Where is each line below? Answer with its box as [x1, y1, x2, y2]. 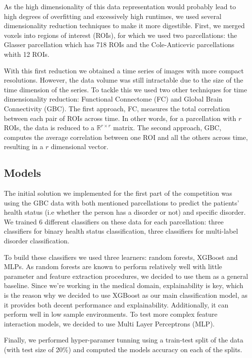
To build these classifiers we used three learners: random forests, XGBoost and [4, 252, 238, 262]
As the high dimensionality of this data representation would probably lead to [4, 1, 236, 11]
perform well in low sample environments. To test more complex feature [4, 309, 218, 319]
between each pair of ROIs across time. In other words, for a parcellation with [4, 113, 236, 123]
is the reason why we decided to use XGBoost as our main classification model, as [4, 290, 248, 300]
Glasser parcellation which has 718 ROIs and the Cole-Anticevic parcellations [4, 39, 235, 50]
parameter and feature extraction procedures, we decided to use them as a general [4, 271, 248, 281]
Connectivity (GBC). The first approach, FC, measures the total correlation [4, 103, 230, 113]
